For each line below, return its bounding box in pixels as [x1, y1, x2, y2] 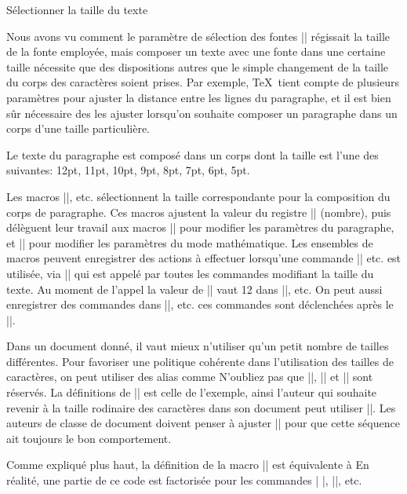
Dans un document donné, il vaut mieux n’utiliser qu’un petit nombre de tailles [6, 338, 389, 354]
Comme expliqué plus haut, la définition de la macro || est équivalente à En [6, 456, 369, 473]
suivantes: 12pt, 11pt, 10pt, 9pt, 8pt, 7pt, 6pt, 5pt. [6, 162, 250, 178]
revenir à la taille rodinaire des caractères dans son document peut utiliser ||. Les [6, 399, 396, 415]
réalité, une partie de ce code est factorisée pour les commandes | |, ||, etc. [6, 472, 362, 489]
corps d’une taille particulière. [6, 120, 150, 137]
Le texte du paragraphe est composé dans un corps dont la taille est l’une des [6, 146, 379, 163]
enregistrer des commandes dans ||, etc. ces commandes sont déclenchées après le [6, 296, 394, 313]
